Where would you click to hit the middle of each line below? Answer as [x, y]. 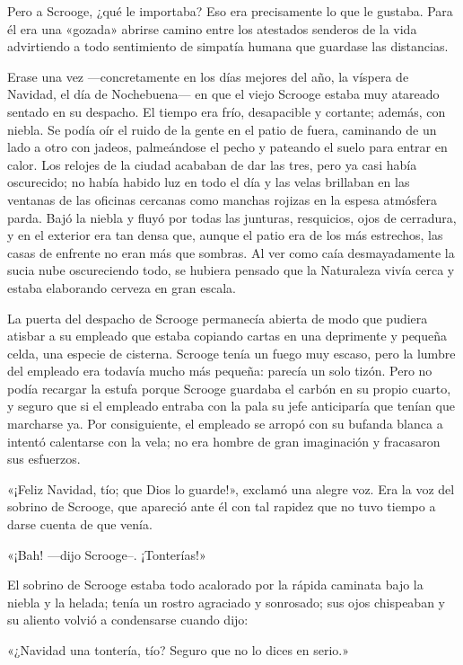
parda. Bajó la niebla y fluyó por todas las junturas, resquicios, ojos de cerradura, [232, 217]
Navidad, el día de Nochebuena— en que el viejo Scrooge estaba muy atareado [223, 94]
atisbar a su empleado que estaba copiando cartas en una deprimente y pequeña [227, 336]
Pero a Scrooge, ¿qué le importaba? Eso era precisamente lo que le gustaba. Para [230, 11]
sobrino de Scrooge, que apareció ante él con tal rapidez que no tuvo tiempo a [222, 506]
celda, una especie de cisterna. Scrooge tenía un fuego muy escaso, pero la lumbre [231, 353]
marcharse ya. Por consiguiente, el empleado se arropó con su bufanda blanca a [225, 424]
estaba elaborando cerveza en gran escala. [122, 287]
